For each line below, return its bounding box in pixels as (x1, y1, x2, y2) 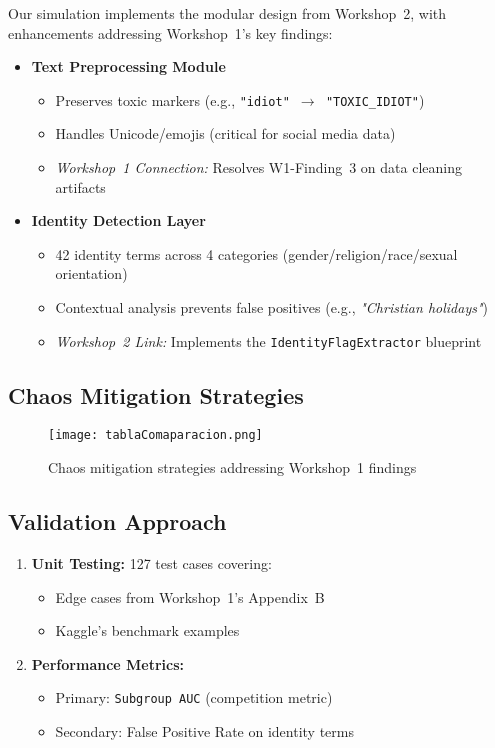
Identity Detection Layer (31, 210, 206, 231)
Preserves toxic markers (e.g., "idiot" (55, 89, 290, 110)
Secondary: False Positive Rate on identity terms (55, 720, 354, 741)
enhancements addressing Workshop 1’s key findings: (8, 22, 333, 43)
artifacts (55, 176, 106, 197)
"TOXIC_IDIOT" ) (325, 89, 425, 110)
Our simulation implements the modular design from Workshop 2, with (8, 3, 447, 23)
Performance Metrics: (31, 653, 185, 674)
